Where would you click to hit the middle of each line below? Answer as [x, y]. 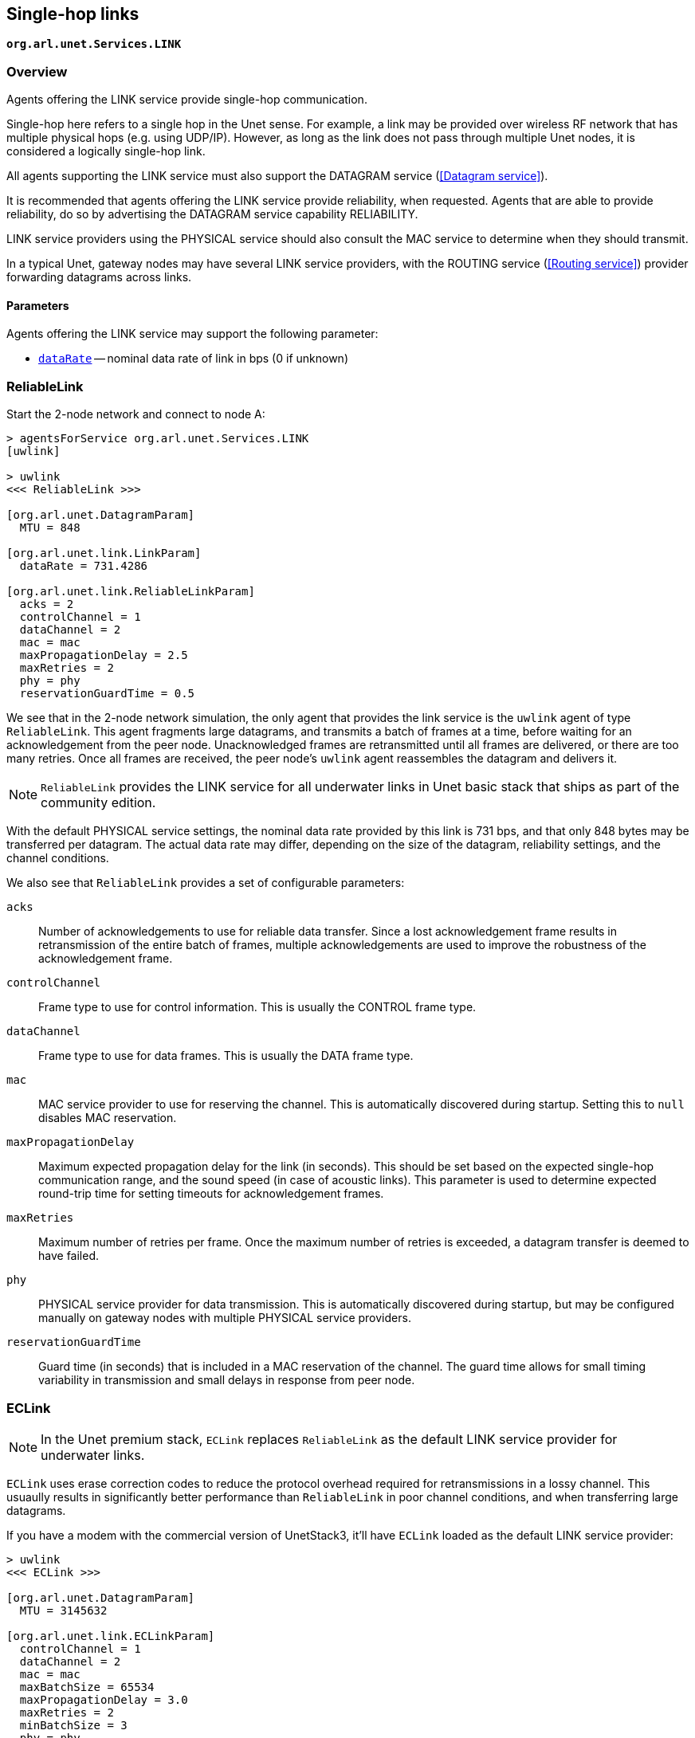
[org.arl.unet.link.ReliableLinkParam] [131, 592]
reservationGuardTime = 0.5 [107, 694]
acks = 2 [47, 604]
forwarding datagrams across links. [99, 277]
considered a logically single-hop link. [106, 151]
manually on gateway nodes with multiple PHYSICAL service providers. [225, 1318]
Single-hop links [73, 14]
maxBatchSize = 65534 [87, 1687]
